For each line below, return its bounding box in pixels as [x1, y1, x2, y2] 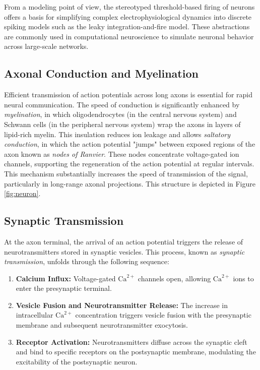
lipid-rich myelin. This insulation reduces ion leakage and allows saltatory [4, 129, 231, 139]
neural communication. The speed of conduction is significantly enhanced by [4, 99, 240, 109]
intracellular [16, 310, 53, 320]
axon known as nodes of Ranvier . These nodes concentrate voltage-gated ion [4, 148, 239, 159]
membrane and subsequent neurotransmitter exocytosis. [16, 320, 188, 330]
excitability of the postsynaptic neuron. [16, 356, 138, 366]
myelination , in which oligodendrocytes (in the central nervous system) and [4, 109, 237, 119]
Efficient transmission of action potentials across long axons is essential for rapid [4, 89, 253, 100]
